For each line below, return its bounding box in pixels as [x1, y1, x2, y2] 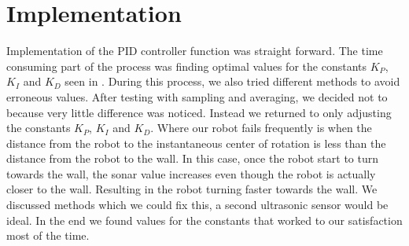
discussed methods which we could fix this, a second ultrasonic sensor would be [6, 196, 389, 213]
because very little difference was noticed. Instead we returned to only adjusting [6, 104, 392, 120]
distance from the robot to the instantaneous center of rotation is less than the [6, 134, 386, 151]
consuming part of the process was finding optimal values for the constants [6, 57, 367, 74]
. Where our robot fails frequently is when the [150, 119, 372, 136]
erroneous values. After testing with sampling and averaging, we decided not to [6, 88, 388, 105]
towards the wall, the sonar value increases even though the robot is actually [6, 165, 376, 182]
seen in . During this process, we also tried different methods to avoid [64, 73, 400, 90]
